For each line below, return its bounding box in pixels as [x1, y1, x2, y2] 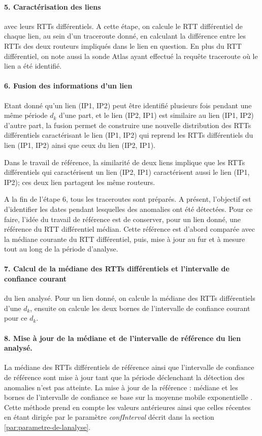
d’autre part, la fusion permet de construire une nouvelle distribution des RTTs [4, 119, 251, 130]
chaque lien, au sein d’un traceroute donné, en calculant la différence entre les [4, 30, 246, 41]
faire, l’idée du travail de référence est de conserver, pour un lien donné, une [4, 213, 241, 224]
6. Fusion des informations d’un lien [4, 80, 133, 91]
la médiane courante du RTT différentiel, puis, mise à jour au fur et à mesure [4, 233, 245, 244]
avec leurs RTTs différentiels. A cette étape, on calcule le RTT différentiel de [4, 20, 243, 31]
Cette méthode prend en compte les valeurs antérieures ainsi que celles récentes [4, 401, 251, 412]
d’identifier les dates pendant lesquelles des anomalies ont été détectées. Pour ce [4, 203, 253, 214]
